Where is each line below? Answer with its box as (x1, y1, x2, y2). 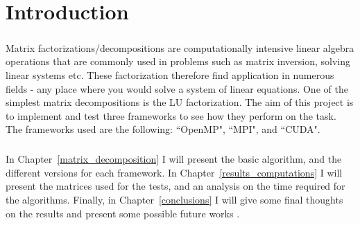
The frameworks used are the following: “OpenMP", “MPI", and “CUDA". (6, 122, 320, 136)
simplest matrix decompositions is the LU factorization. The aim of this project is (6, 95, 354, 109)
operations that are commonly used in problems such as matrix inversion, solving (6, 54, 350, 69)
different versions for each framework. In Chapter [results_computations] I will (6, 165, 343, 179)
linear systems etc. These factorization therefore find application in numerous (6, 67, 334, 82)
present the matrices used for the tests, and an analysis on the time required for (6, 179, 345, 193)
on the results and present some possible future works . (6, 206, 240, 220)
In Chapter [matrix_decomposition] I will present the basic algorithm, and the (6, 152, 342, 166)
